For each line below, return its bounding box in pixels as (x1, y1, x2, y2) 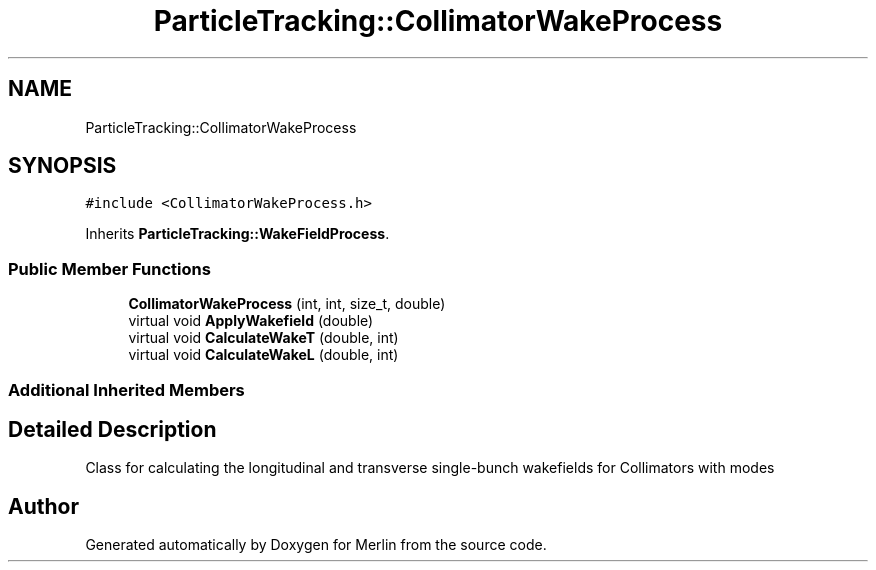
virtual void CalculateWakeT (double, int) (128, 329, 399, 347)
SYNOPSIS (8, 153, 117, 179)
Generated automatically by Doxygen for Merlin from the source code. (85, 536, 547, 554)
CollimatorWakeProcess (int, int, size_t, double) (128, 295, 446, 313)
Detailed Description (8, 416, 217, 442)
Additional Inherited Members (8, 379, 245, 400)
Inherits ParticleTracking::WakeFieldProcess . (85, 225, 390, 243)
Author (8, 493, 79, 519)
